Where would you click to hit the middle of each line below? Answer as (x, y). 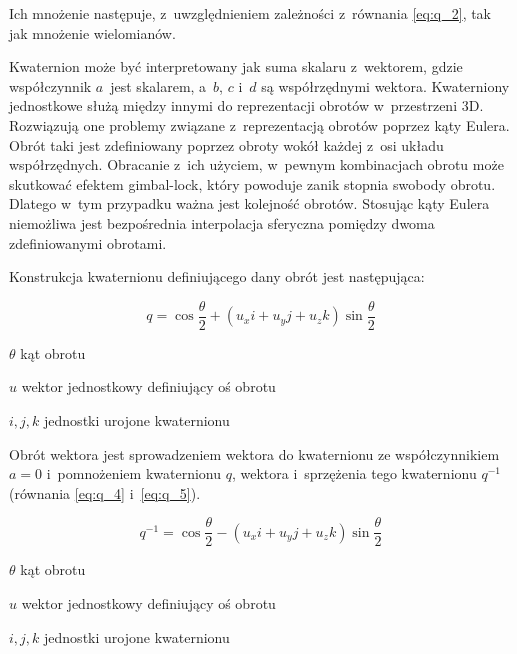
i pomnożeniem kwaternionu (133, 473)
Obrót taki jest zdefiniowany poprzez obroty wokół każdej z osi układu (226, 144)
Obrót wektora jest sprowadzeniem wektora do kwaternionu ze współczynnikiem (254, 453)
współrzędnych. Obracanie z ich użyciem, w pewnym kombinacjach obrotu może (256, 164)
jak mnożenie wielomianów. (92, 32)
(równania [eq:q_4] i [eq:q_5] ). (105, 492)
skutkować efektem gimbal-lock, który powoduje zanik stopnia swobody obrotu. (252, 183)
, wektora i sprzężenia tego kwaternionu (354, 473)
